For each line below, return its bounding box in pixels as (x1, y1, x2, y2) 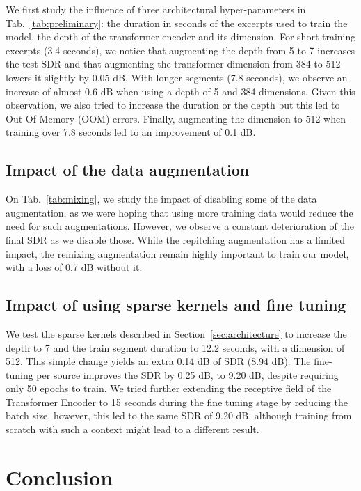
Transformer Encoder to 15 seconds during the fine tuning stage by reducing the (6, 394, 348, 409)
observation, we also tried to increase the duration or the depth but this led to (6, 98, 340, 112)
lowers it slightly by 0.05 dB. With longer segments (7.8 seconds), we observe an (6, 70, 348, 84)
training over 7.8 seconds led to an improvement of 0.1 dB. (6, 125, 256, 139)
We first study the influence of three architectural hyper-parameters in (6, 2, 306, 16)
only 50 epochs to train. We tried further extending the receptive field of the (6, 381, 332, 396)
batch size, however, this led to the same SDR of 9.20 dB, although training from (6, 408, 352, 423)
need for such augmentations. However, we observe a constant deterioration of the (6, 219, 354, 233)
